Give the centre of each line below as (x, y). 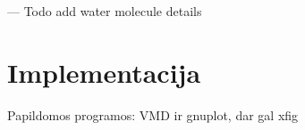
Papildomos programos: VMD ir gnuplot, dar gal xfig (153, 114)
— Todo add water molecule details (105, 11)
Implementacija (104, 72)
